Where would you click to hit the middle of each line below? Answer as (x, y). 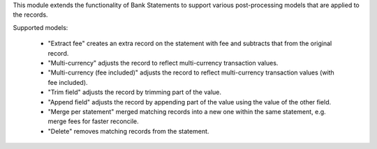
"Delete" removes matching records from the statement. (128, 131)
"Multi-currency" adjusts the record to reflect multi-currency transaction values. (163, 63)
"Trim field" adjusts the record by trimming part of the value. (135, 92)
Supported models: (40, 27)
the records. (30, 15)
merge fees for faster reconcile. (93, 121)
